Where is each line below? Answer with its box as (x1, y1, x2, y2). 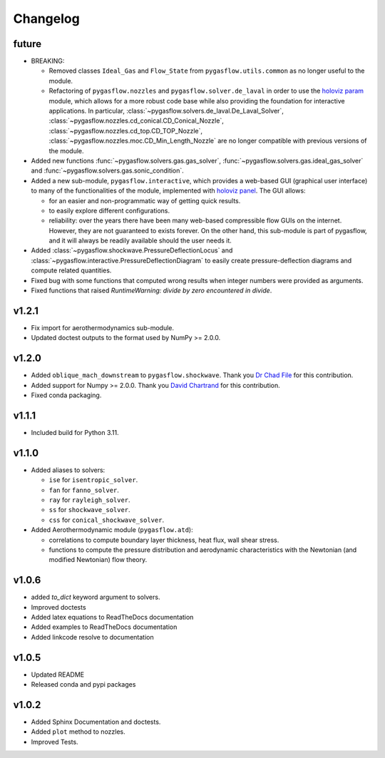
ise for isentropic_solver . (48, 476, 138, 484)
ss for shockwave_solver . (48, 506, 131, 514)
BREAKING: (31, 57, 65, 66)
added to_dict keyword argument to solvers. (31, 593, 160, 602)
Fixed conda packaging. (31, 391, 102, 399)
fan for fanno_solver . (48, 486, 119, 494)
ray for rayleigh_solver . (48, 496, 131, 504)
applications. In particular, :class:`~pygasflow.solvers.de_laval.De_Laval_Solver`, (48, 107, 284, 116)
